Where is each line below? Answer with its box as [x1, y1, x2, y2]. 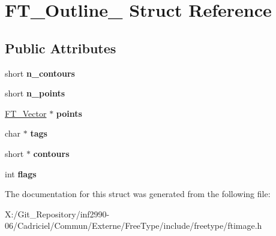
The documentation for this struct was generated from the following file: [5, 187, 271, 200]
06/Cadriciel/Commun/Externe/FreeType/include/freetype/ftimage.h [5, 219, 262, 232]
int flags [5, 167, 37, 180]
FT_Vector [5, 107, 47, 119]
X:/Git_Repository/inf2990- [5, 207, 110, 220]
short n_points [5, 87, 65, 99]
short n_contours [5, 66, 75, 79]
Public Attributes [5, 38, 116, 57]
